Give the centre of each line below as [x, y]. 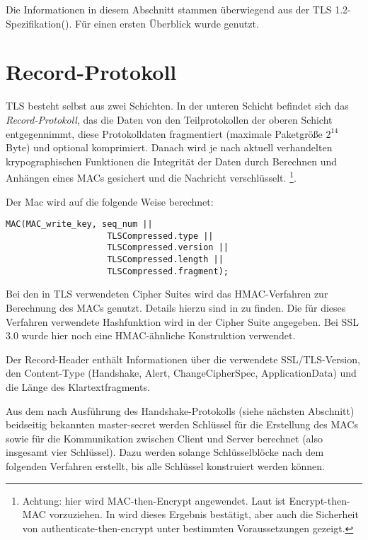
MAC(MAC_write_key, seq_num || [79, 224]
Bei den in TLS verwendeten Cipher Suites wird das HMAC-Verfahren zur [167, 294]
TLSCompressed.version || [168, 248]
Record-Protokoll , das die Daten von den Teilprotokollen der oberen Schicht [169, 119]
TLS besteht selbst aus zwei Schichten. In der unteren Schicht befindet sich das [177, 106]
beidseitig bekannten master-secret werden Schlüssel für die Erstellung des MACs [182, 424]
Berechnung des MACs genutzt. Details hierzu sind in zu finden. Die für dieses [176, 307]
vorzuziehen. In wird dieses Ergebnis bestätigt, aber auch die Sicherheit [204, 514]
